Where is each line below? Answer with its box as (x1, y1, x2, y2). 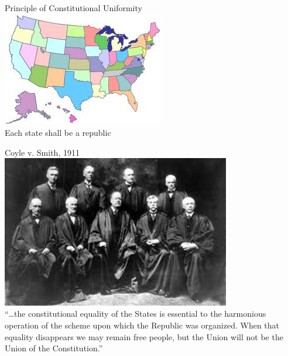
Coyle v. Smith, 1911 (5, 146, 80, 158)
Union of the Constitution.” (5, 342, 103, 354)
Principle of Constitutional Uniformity (5, 2, 142, 13)
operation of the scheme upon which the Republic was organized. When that (5, 319, 280, 331)
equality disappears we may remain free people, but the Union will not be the (5, 330, 283, 343)
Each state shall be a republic (5, 126, 111, 139)
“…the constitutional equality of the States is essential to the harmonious (5, 307, 266, 320)
